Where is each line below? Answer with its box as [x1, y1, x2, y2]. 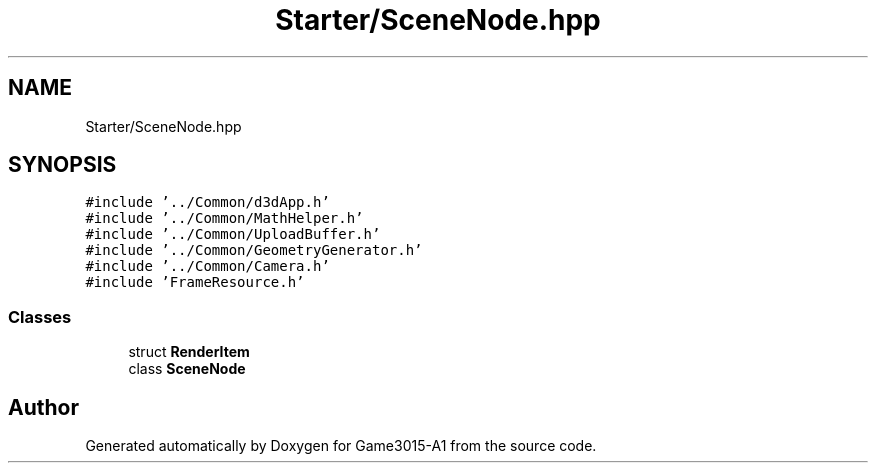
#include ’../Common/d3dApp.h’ [85, 194, 330, 211]
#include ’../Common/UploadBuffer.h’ [85, 226, 381, 243]
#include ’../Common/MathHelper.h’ [85, 210, 364, 227]
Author [8, 394, 79, 420]
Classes [8, 306, 72, 327]
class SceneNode [128, 360, 246, 378]
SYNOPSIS [8, 152, 117, 178]
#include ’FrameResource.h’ [85, 274, 305, 291]
